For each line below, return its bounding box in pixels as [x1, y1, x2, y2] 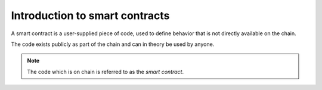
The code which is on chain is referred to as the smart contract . [27, 68, 184, 75]
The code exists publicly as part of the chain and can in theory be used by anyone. [11, 41, 215, 48]
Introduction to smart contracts [11, 9, 170, 22]
